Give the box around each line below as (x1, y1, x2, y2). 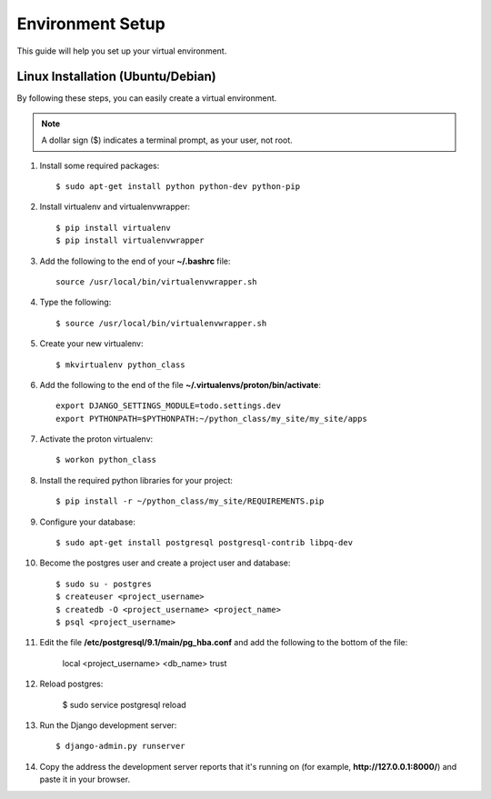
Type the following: (39, 296, 112, 308)
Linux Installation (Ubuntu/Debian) (16, 69, 217, 85)
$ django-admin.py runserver (55, 741, 185, 752)
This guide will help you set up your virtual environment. (16, 45, 227, 56)
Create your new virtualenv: (39, 338, 145, 349)
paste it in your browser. (39, 774, 131, 785)
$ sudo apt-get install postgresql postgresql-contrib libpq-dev (55, 537, 354, 548)
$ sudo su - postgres (55, 578, 152, 589)
